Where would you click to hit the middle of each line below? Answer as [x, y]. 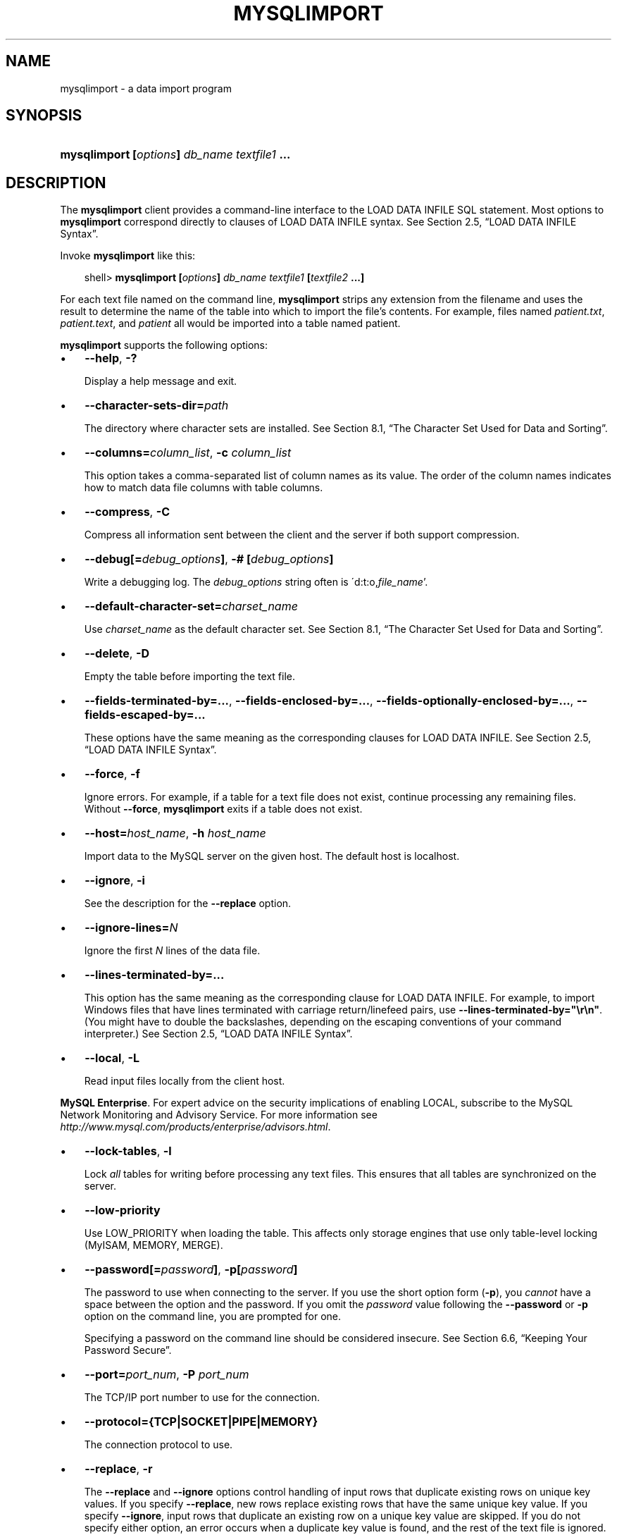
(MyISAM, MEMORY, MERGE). [154, 1245]
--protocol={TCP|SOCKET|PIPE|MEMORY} [201, 1422]
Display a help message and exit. [161, 381]
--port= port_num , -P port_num [167, 1375]
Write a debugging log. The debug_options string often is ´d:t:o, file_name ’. [256, 582]
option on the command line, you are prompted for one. [213, 1317]
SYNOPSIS [44, 116]
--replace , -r [119, 1469]
